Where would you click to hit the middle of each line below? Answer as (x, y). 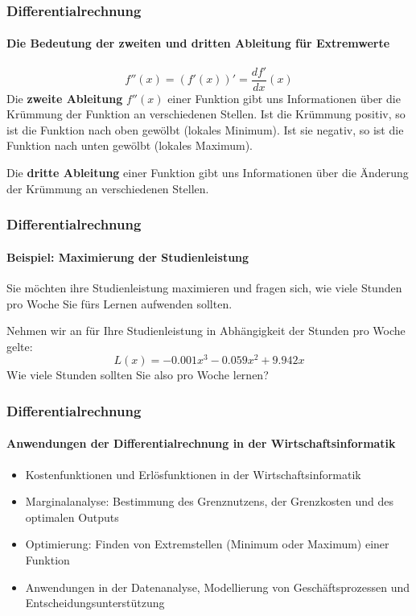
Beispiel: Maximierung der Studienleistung (128, 256)
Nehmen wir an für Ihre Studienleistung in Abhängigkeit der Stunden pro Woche (206, 331)
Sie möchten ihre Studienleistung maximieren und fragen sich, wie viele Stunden (204, 287)
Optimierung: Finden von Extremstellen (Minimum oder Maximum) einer (207, 544)
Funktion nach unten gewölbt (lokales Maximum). (130, 145)
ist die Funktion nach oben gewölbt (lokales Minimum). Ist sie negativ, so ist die (205, 129)
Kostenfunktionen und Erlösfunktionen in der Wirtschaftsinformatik (193, 474)
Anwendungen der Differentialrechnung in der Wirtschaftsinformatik (201, 443)
